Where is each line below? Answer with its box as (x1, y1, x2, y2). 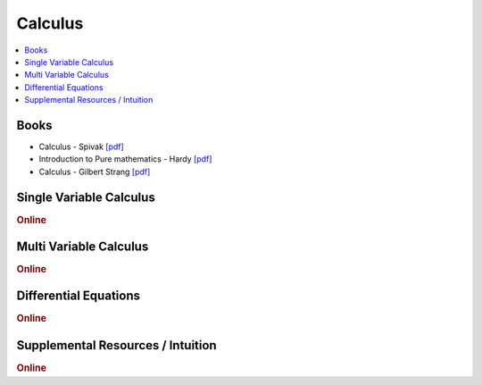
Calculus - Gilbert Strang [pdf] (38, 166, 151, 177)
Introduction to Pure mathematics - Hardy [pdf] (38, 154, 212, 164)
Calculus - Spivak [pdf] (38, 141, 124, 152)
